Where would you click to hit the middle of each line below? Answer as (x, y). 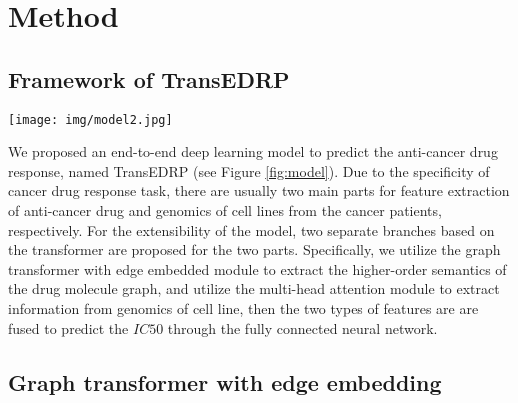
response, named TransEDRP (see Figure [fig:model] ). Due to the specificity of (249, 170)
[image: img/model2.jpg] (90, 119)
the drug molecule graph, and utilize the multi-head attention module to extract (254, 288)
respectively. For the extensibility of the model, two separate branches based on (251, 229)
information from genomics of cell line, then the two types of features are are (243, 307)
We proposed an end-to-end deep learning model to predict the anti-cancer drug (253, 151)
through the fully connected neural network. (302, 327)
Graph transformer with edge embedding (225, 381)
